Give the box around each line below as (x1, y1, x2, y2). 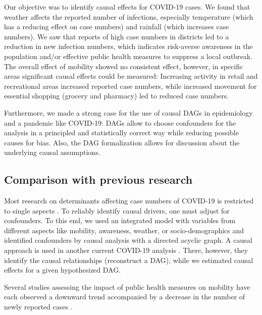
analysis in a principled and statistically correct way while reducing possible (4, 127, 239, 138)
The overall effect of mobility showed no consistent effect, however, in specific (4, 61, 243, 71)
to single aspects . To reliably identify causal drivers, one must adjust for (4, 205, 230, 216)
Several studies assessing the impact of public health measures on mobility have (4, 281, 250, 292)
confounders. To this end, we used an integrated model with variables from (4, 215, 236, 226)
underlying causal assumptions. (4, 147, 100, 157)
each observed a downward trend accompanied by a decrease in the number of (4, 291, 245, 302)
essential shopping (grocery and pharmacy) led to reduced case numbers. (4, 90, 229, 101)
